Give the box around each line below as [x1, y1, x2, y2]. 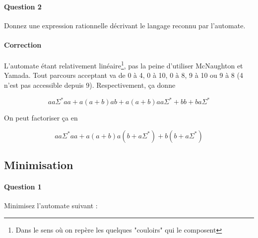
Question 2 [4, 1, 42, 11]
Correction [4, 39, 42, 50]
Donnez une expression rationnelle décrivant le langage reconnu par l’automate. [4, 20, 246, 30]
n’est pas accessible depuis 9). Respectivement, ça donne [4, 80, 176, 90]
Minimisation [4, 157, 73, 173]
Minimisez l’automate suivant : [4, 200, 98, 211]
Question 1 [4, 181, 42, 192]
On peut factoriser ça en [4, 113, 78, 123]
